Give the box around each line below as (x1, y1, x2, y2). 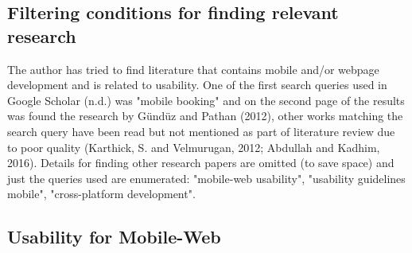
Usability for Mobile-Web (7, 224, 221, 249)
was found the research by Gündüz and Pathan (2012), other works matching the (7, 107, 403, 124)
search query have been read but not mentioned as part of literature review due (7, 123, 395, 139)
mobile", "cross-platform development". (7, 185, 196, 202)
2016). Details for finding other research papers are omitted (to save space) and (7, 154, 395, 171)
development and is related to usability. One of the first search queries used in (7, 76, 387, 93)
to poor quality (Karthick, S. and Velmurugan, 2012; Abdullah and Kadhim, (7, 138, 380, 155)
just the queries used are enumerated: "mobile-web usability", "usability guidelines (7, 169, 406, 186)
